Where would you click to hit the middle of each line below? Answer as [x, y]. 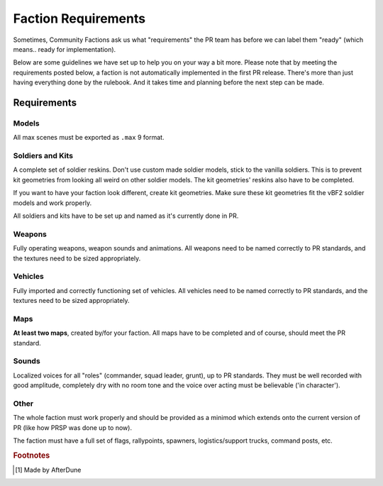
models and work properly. [52, 203]
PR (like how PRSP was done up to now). [73, 427]
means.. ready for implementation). [65, 49]
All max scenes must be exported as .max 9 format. [89, 138]
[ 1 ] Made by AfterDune [48, 470]
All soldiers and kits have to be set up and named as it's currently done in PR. [126, 216]
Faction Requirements [79, 18]
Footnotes [32, 455]
